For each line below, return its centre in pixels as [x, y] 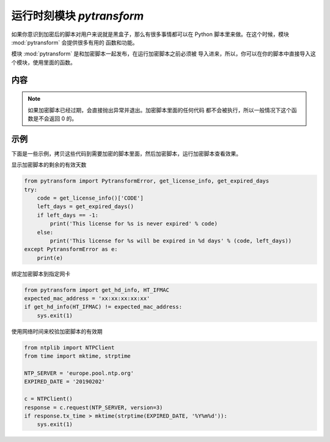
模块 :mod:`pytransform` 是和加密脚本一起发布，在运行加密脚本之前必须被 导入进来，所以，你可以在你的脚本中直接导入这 [163, 54]
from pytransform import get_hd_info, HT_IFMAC [97, 290]
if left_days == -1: [68, 215]
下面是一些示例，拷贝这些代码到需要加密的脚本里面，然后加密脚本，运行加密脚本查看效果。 [126, 153]
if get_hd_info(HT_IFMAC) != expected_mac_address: [103, 307]
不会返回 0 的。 [58, 118]
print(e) [50, 258]
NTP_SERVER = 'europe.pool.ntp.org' [79, 373]
